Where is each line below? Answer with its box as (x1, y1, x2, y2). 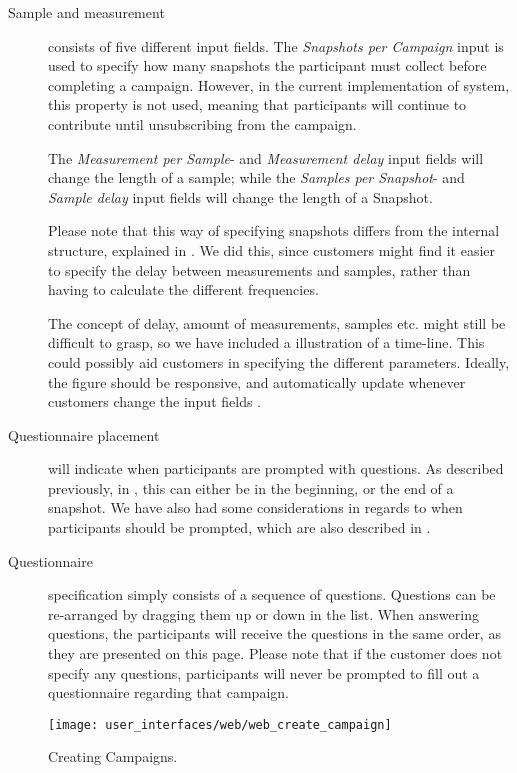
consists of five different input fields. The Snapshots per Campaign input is (48, 35, 504, 56)
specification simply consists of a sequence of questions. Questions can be (48, 584, 496, 605)
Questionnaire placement (8, 424, 160, 445)
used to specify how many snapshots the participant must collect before (48, 55, 487, 76)
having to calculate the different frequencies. (48, 279, 319, 300)
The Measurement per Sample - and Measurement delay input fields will (48, 147, 484, 168)
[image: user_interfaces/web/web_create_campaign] (48, 717, 392, 732)
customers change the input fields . (48, 391, 261, 412)
